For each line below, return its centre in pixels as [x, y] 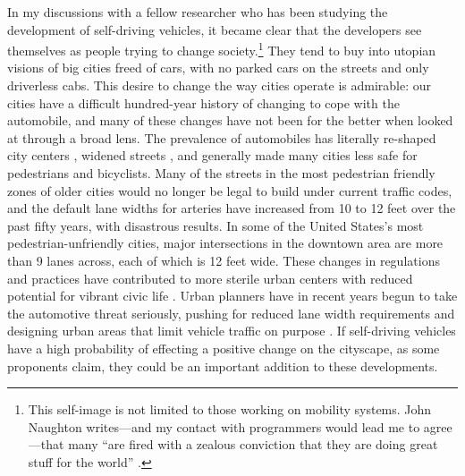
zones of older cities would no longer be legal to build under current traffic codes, [230, 190]
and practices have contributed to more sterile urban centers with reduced [210, 278]
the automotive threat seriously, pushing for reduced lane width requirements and [231, 313]
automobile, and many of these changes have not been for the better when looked [230, 120]
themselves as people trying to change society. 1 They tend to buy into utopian [222, 49]
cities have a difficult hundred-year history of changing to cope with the [203, 102]
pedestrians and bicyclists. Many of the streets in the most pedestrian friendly [221, 173]
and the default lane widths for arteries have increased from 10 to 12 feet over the [232, 208]
